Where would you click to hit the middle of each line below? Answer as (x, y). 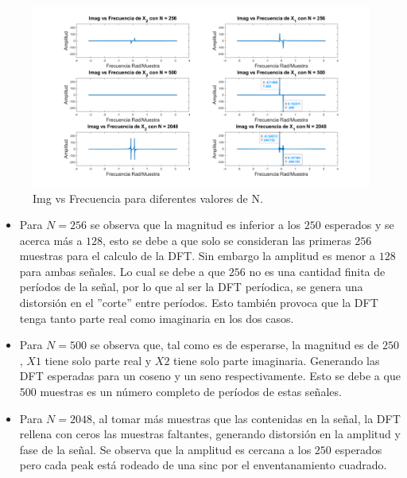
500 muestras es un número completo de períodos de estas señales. (180, 392)
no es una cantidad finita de (317, 271)
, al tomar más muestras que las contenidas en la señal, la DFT (246, 418)
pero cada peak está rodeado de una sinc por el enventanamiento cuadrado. (203, 465)
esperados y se (359, 225)
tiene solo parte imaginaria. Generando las (277, 360)
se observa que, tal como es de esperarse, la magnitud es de (235, 345)
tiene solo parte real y (98, 360)
